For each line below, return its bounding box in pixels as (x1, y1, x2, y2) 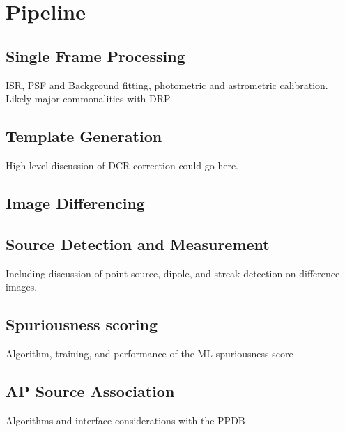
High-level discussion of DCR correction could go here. (6, 157, 238, 172)
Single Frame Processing (6, 45, 185, 66)
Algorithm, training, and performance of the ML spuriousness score (6, 346, 293, 360)
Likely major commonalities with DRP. (6, 91, 173, 106)
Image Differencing (6, 192, 145, 213)
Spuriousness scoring (6, 314, 158, 335)
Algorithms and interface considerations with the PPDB (6, 412, 245, 427)
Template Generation (6, 125, 162, 147)
